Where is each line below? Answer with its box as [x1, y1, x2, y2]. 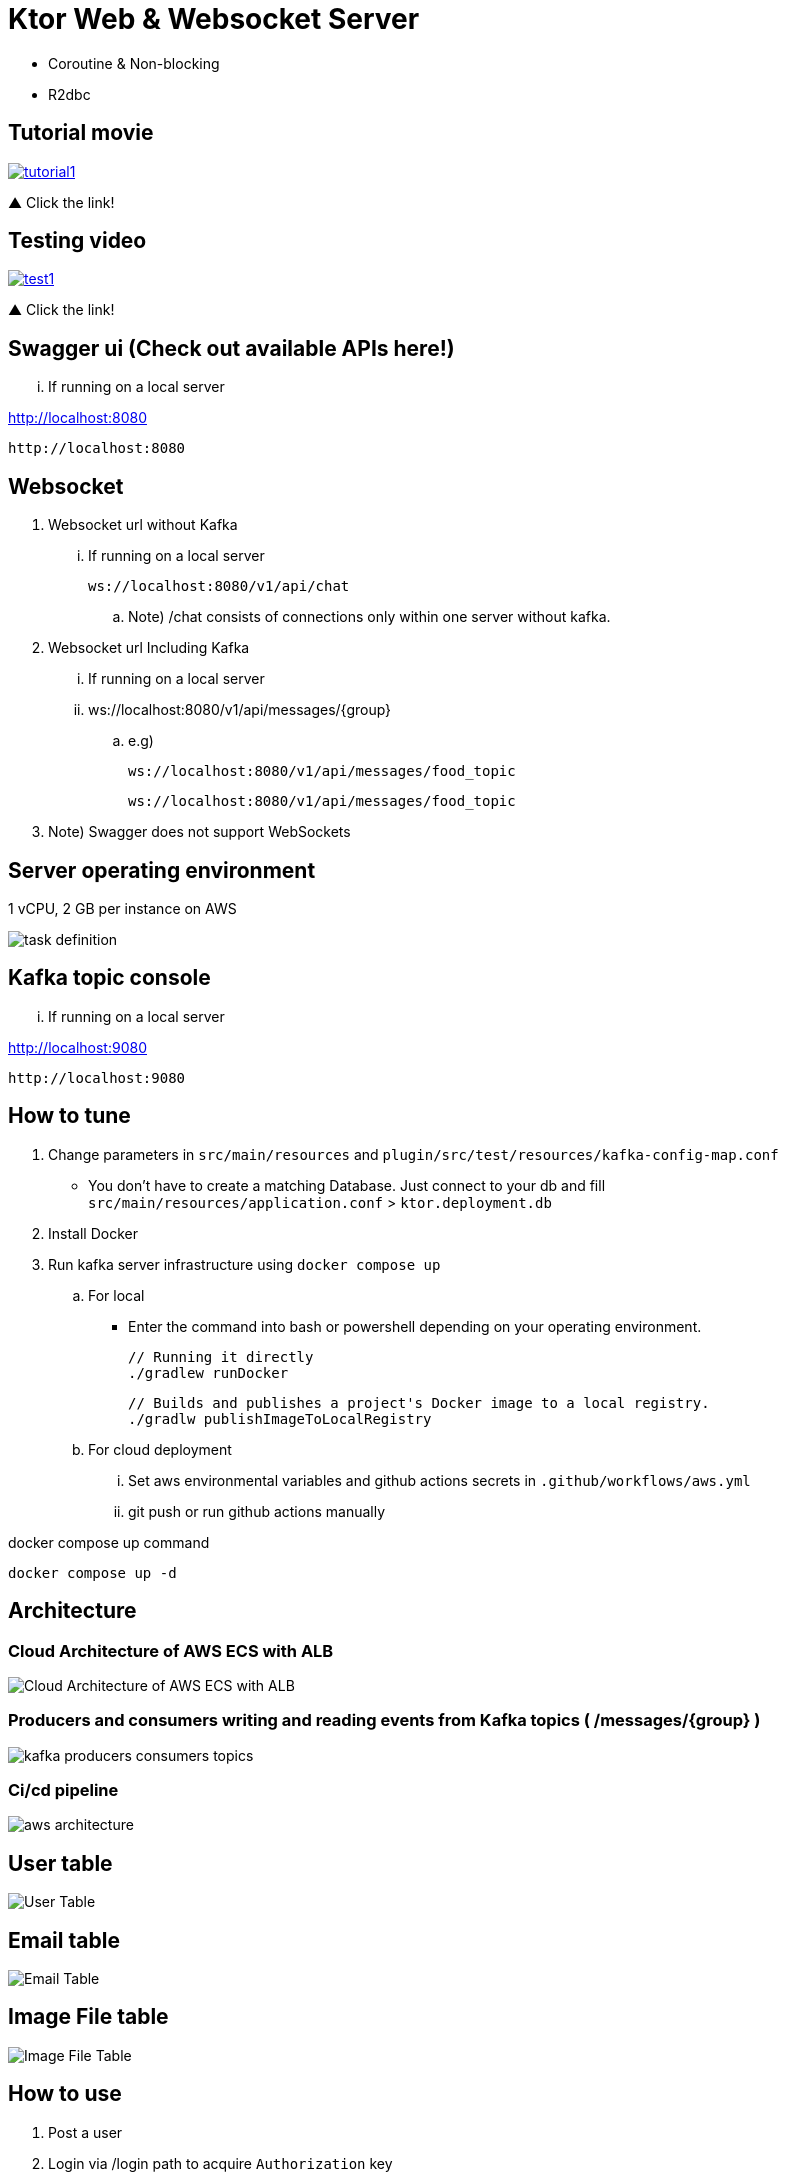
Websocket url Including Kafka [48, 639, 250, 657]
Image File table [8, 2004, 169, 2030]
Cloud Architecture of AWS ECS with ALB [8, 1640, 334, 1661]
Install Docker [48, 1224, 138, 1242]
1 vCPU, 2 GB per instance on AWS [8, 899, 237, 917]
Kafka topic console [8, 965, 211, 991]
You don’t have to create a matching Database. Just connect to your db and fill [88, 1176, 606, 1194]
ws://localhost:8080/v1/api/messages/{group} [88, 701, 392, 719]
